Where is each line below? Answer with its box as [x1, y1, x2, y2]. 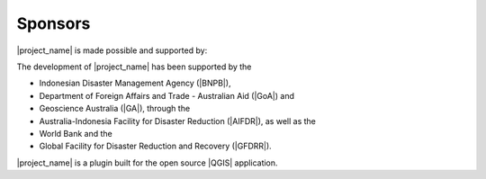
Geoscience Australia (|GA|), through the [39, 103, 191, 114]
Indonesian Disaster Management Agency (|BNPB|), [39, 77, 231, 89]
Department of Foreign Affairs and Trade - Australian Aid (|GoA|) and [39, 90, 295, 101]
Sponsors [16, 13, 91, 33]
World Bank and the [39, 128, 112, 139]
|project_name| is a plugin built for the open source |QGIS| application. [16, 157, 278, 168]
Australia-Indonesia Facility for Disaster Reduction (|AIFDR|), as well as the [39, 115, 317, 126]
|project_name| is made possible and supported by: [16, 45, 208, 56]
